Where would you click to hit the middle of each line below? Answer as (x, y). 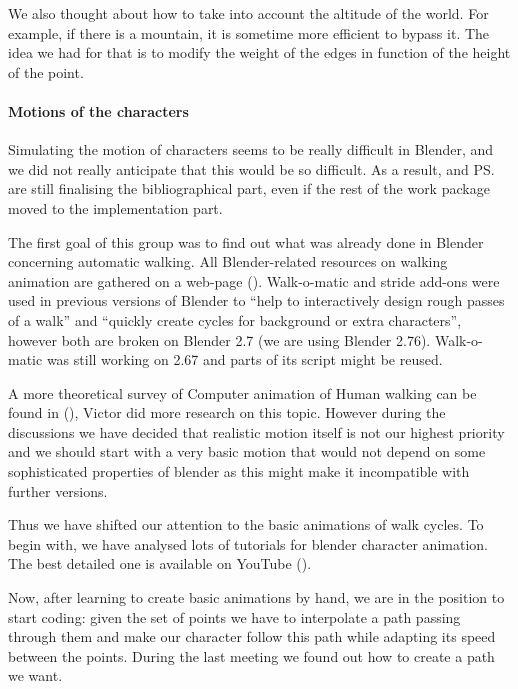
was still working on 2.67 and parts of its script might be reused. (244, 359)
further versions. (58, 490)
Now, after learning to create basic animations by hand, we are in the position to (256, 597)
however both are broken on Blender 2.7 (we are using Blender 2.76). (219, 339)
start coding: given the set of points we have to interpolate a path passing (234, 616)
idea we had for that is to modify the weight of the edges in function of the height (259, 52)
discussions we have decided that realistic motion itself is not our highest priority (256, 431)
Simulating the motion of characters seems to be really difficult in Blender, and (251, 149)
